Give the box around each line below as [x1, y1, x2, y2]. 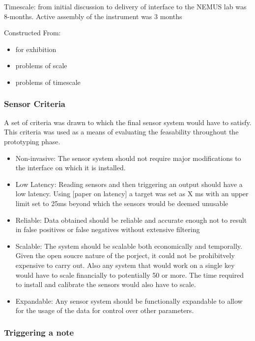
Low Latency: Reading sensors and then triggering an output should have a [15, 179, 243, 189]
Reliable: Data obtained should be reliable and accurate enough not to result [15, 214, 247, 225]
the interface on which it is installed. [15, 162, 126, 173]
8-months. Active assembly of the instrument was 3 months [4, 11, 182, 21]
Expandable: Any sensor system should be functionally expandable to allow [15, 295, 243, 306]
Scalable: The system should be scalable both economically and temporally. [15, 240, 242, 251]
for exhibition [15, 44, 57, 54]
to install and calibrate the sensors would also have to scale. [15, 279, 196, 289]
